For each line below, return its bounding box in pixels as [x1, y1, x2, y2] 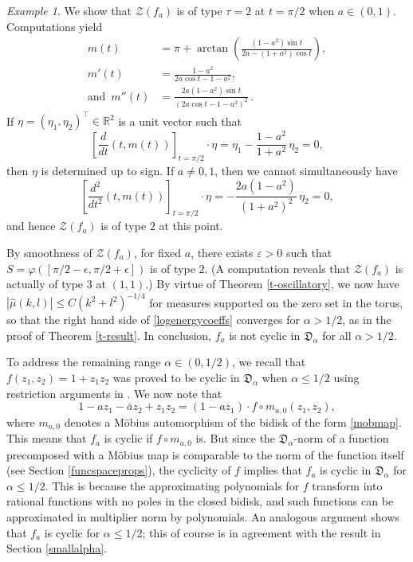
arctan [197, 43, 229, 55]
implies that [243, 462, 302, 478]
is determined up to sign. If [41, 162, 175, 178]
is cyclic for [44, 524, 100, 541]
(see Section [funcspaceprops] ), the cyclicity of [6, 462, 231, 478]
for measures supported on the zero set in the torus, [149, 294, 403, 310]
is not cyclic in [229, 326, 301, 343]
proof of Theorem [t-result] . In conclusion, [6, 326, 211, 343]
